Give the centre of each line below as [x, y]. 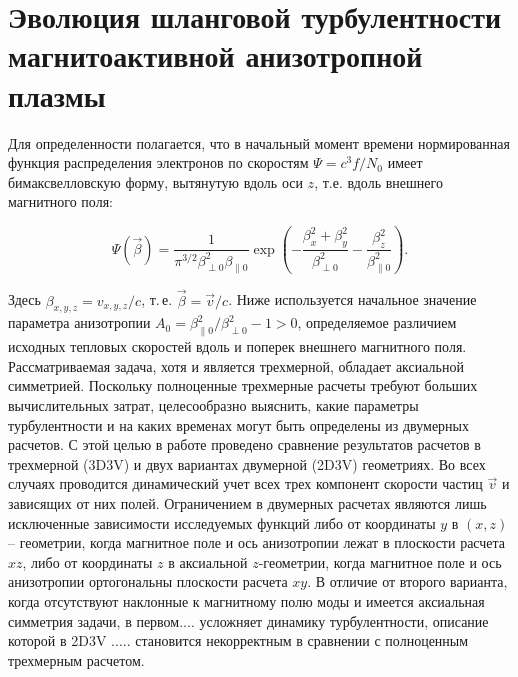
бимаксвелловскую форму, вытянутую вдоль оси [155, 181]
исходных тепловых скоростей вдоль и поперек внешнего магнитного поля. [237, 346]
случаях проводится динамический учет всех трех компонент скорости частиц [245, 483]
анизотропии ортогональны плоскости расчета [148, 581]
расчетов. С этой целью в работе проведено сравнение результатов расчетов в [244, 444]
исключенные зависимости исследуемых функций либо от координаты [222, 522]
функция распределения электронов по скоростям [158, 162]
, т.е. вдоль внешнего [378, 181]
